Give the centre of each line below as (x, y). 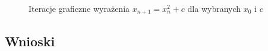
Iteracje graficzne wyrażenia (79, 8)
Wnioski (30, 41)
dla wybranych (214, 8)
